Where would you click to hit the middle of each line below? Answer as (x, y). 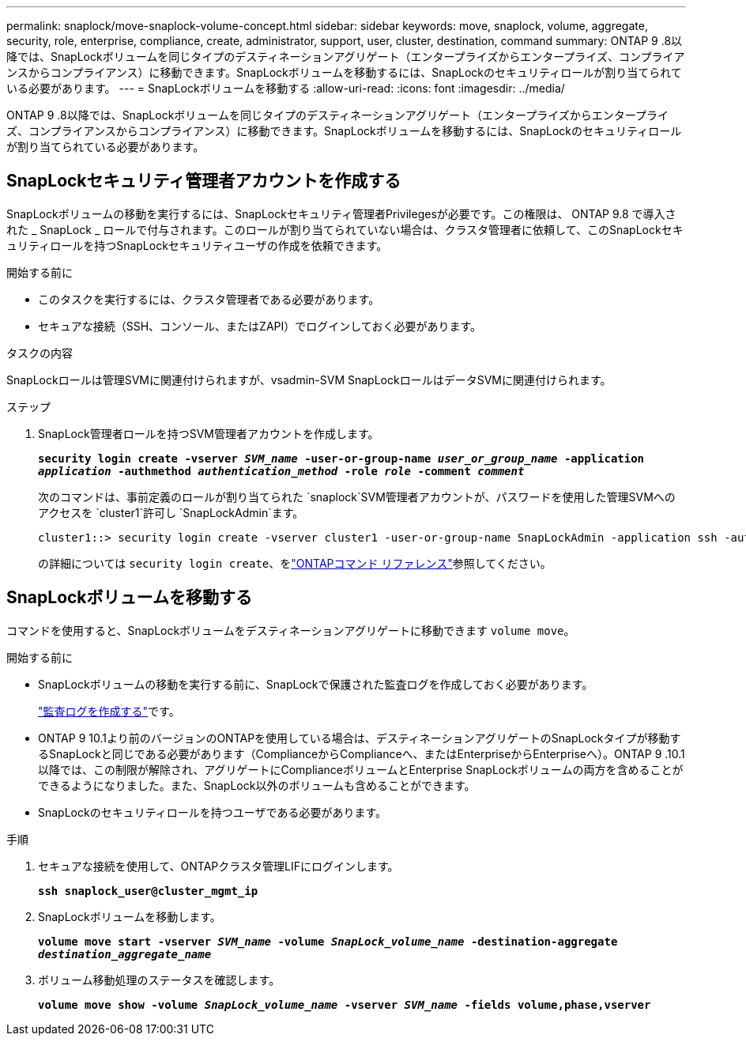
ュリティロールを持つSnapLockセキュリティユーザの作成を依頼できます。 (197, 245)
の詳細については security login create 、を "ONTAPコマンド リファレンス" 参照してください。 (295, 563)
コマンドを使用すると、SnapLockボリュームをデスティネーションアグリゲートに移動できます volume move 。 (291, 630)
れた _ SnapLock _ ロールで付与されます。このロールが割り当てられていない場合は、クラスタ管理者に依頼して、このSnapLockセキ (345, 229)
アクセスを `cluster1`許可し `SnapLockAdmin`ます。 (171, 512)
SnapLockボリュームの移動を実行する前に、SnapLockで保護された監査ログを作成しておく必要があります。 (316, 684)
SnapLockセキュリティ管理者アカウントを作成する (204, 181)
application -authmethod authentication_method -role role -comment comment (281, 471)
